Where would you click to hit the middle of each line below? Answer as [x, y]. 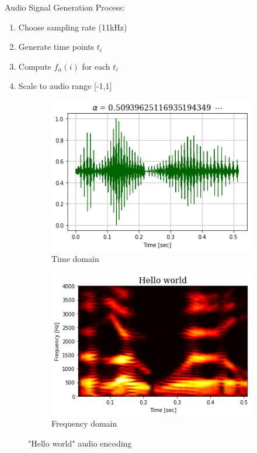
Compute [35, 66]
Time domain [75, 259]
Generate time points [56, 47]
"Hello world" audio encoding [80, 443]
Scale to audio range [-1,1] [65, 86]
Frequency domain [84, 423]
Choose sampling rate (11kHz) [73, 27]
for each [96, 66]
